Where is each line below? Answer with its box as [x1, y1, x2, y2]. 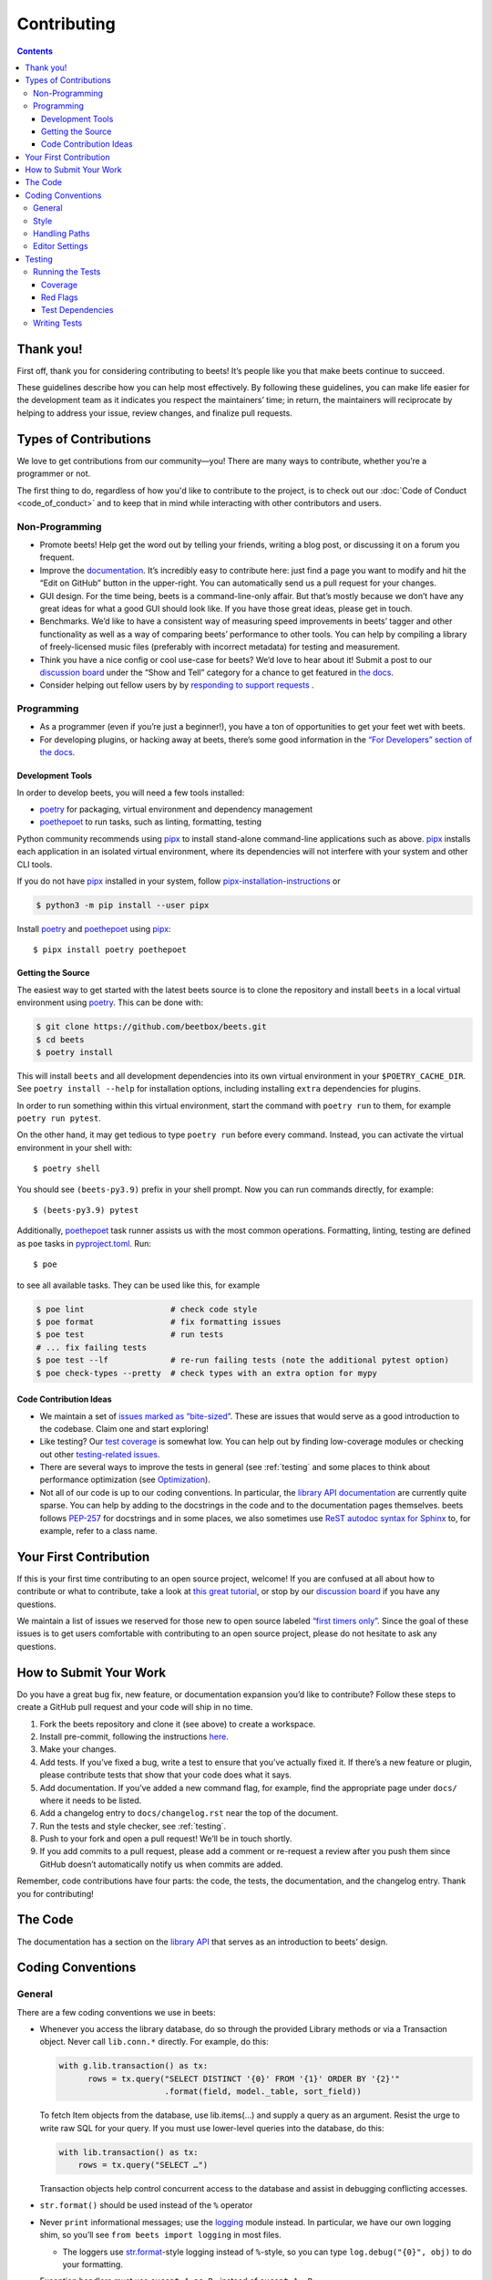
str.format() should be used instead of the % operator [39, 2200, 253, 2211]
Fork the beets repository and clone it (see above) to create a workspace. [39, 1718, 316, 1729]
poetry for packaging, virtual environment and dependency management [39, 803, 313, 815]
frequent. [39, 552, 75, 563]
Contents [16, 46, 54, 57]
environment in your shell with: [16, 1142, 132, 1153]
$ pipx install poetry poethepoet [33, 945, 187, 955]
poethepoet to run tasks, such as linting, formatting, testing [39, 816, 262, 827]
